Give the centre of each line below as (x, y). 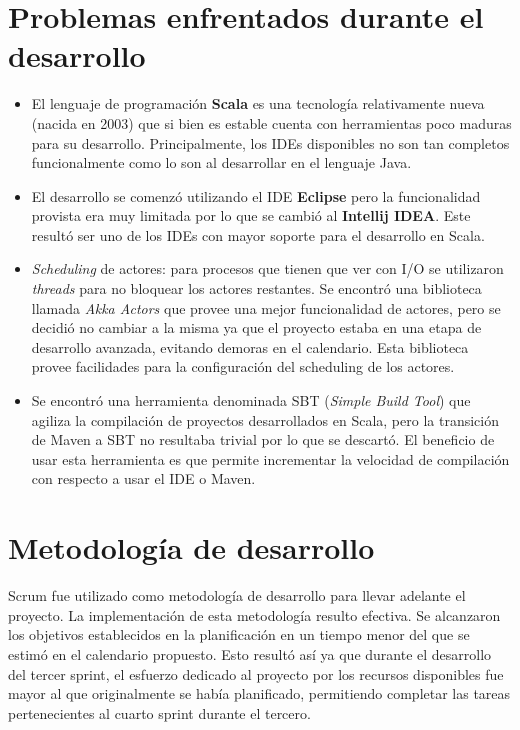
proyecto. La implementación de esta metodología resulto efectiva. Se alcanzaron (254, 614)
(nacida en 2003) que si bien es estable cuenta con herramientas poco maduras (271, 122)
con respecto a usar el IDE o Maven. (143, 478)
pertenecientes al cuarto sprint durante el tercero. (159, 712)
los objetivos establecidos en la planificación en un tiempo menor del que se (239, 634)
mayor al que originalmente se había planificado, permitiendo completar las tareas (259, 693)
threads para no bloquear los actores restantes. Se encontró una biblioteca (256, 288)
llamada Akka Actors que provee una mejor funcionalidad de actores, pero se (266, 307)
